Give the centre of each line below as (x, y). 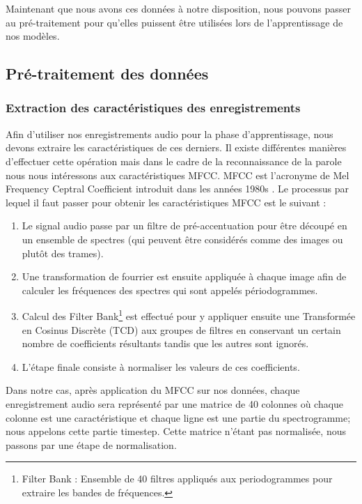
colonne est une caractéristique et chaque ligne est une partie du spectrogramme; (178, 417)
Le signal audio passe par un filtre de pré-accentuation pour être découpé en (184, 226)
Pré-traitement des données (107, 74)
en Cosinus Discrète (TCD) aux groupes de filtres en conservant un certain (181, 329)
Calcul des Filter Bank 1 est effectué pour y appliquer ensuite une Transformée (189, 315)
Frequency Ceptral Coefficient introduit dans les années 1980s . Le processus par (178, 189)
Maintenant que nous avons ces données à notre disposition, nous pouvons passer (178, 8)
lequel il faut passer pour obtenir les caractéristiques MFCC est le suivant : (166, 202)
